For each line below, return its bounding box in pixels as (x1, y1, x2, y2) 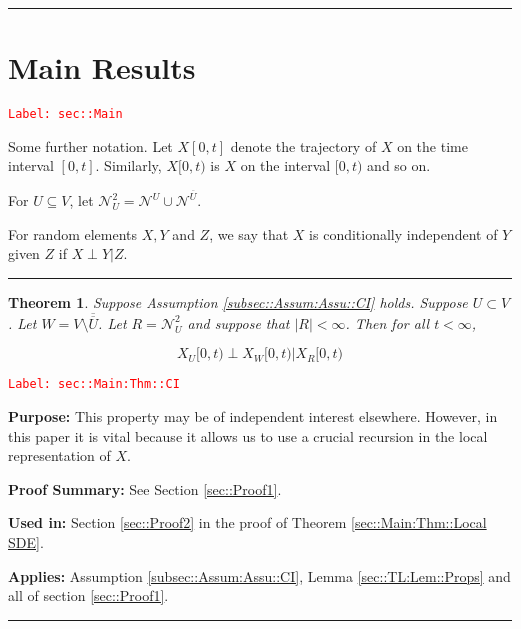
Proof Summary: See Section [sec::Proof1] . (8, 478, 282, 499)
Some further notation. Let (8, 135, 173, 156)
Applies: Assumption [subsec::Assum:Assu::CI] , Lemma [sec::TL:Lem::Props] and (8, 565, 511, 586)
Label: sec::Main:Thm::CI (8, 377, 180, 392)
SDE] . (8, 532, 44, 553)
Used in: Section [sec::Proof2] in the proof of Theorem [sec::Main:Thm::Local (8, 512, 487, 533)
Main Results (8, 47, 196, 88)
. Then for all (345, 312, 430, 333)
